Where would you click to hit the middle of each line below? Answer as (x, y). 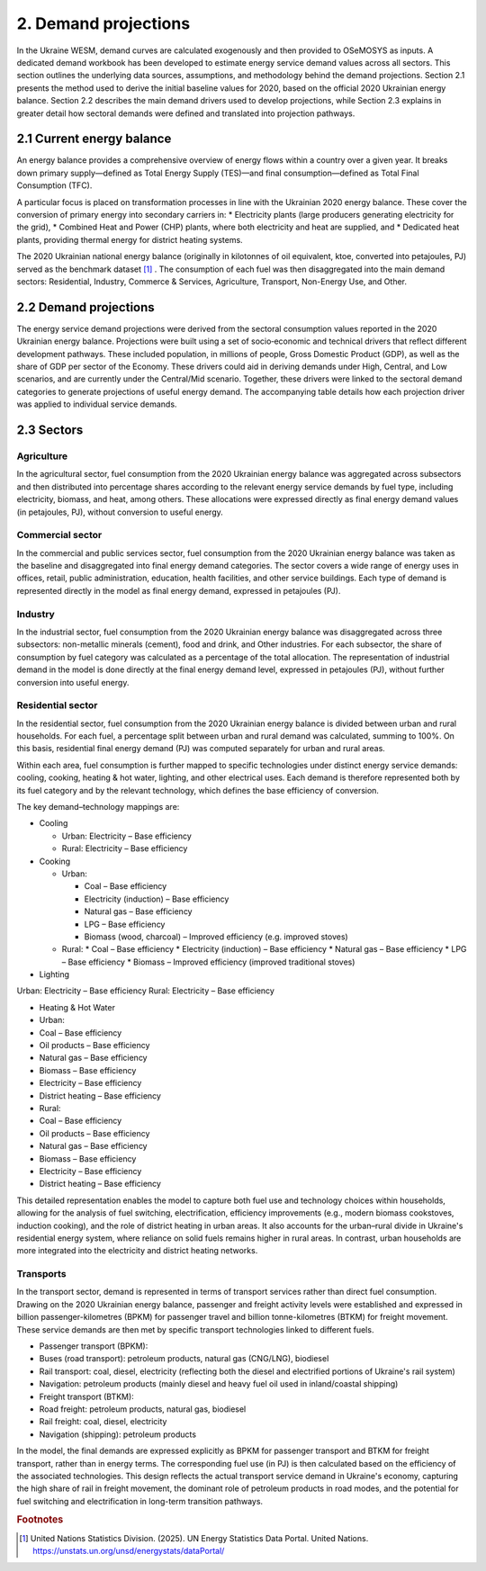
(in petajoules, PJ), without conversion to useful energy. (120, 512)
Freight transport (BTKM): (86, 1396)
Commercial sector (59, 535)
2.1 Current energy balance (94, 139)
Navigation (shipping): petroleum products (118, 1434)
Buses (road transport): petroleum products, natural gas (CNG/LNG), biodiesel (184, 1359)
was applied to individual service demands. (97, 404)
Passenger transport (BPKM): (94, 1346)
